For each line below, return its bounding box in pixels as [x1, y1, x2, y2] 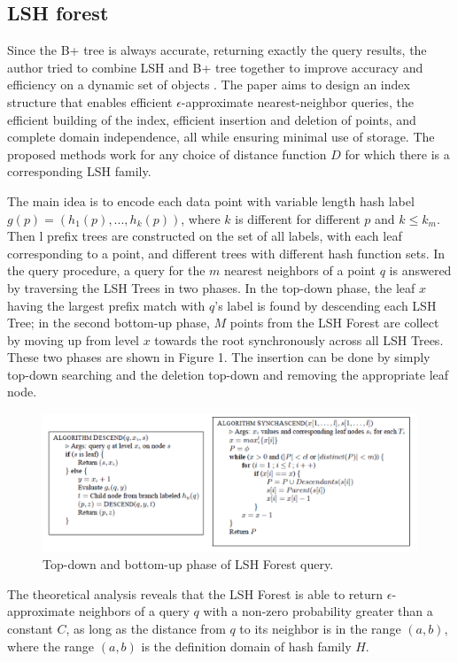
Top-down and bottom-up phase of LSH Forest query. [43, 555, 334, 573]
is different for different [235, 209, 361, 227]
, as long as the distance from [66, 619, 226, 637]
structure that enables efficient [7, 92, 173, 111]
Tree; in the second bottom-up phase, [7, 313, 210, 332]
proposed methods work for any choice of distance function [7, 144, 327, 163]
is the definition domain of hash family [141, 636, 352, 655]
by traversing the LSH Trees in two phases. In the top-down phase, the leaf [7, 278, 415, 296]
